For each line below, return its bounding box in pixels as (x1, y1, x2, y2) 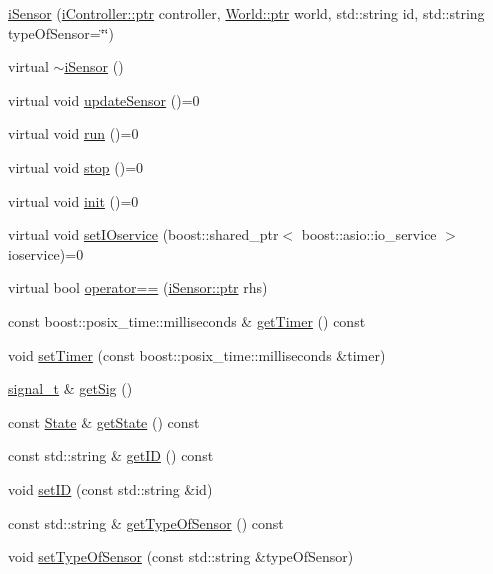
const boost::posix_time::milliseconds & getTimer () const (8, 310, 366, 331)
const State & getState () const (8, 411, 200, 432)
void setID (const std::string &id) (8, 478, 213, 499)
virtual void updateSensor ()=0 (8, 89, 200, 110)
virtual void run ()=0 (8, 123, 139, 144)
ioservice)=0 (8, 243, 84, 264)
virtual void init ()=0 (8, 190, 139, 211)
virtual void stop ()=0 (8, 156, 144, 177)
